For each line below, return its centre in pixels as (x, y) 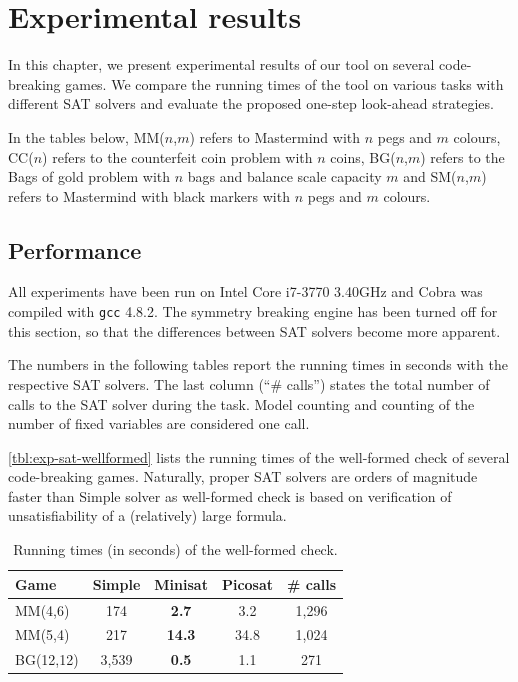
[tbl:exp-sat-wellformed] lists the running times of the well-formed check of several (259, 456)
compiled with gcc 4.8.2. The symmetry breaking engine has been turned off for (253, 311)
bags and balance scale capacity (284, 176)
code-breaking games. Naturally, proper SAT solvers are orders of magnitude (243, 476)
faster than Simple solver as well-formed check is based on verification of (230, 495)
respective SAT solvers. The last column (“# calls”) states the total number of (249, 383)
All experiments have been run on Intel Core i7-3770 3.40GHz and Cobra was (245, 291)
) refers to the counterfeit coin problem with (177, 156)
